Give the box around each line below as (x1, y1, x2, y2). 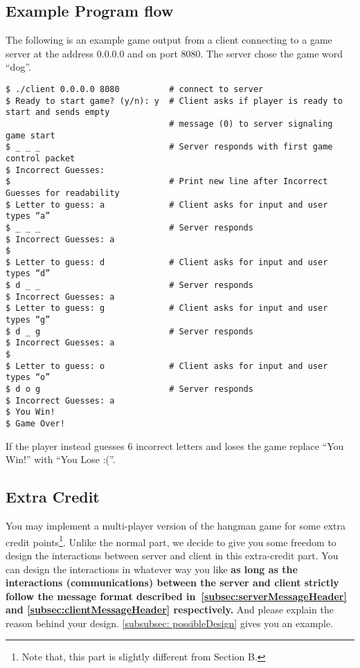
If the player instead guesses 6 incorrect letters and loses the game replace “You (6, 438, 344, 453)
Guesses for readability (6, 188, 120, 198)
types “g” (6, 315, 51, 325)
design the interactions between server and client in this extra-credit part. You (6, 548, 339, 562)
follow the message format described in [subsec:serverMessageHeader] (6, 588, 347, 603)
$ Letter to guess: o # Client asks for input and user (6, 361, 328, 371)
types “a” (6, 211, 51, 222)
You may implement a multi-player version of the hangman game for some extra (6, 518, 346, 533)
